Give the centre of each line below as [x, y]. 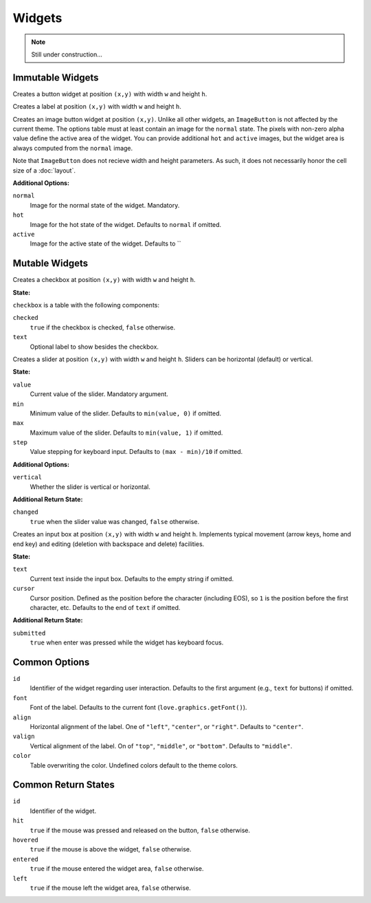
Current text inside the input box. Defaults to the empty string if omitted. [132, 578]
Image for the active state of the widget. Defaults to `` [105, 243]
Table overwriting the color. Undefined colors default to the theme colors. [134, 765]
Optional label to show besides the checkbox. [94, 347]
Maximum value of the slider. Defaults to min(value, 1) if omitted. [126, 433]
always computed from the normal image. [73, 148]
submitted [29, 633]
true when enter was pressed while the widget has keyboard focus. [127, 642]
